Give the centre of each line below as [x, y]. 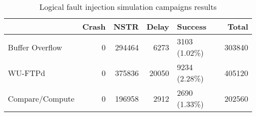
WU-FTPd [27, 73]
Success [192, 26]
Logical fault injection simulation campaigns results [128, 7]
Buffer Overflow [35, 47]
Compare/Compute [41, 98]
